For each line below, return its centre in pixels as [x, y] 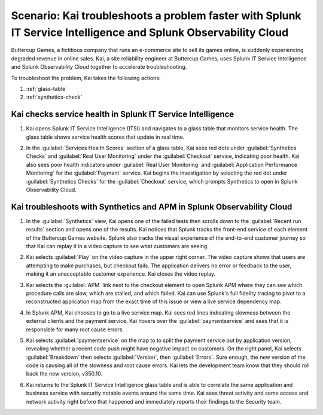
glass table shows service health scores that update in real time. [105, 137]
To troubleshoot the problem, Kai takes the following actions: [86, 78]
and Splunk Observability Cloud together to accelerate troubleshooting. [99, 67]
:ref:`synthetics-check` [54, 97]
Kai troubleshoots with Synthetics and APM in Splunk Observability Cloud [152, 207]
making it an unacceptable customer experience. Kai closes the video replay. [121, 274]
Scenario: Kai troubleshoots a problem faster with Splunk [156, 16]
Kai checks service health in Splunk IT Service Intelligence [123, 115]
